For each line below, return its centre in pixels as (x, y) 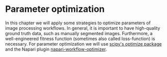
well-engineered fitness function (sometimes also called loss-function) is (80, 39)
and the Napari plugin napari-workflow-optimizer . (56, 49)
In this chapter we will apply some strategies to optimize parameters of (78, 23)
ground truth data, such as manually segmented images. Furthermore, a (79, 33)
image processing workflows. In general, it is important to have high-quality (83, 28)
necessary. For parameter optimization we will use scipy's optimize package (83, 44)
